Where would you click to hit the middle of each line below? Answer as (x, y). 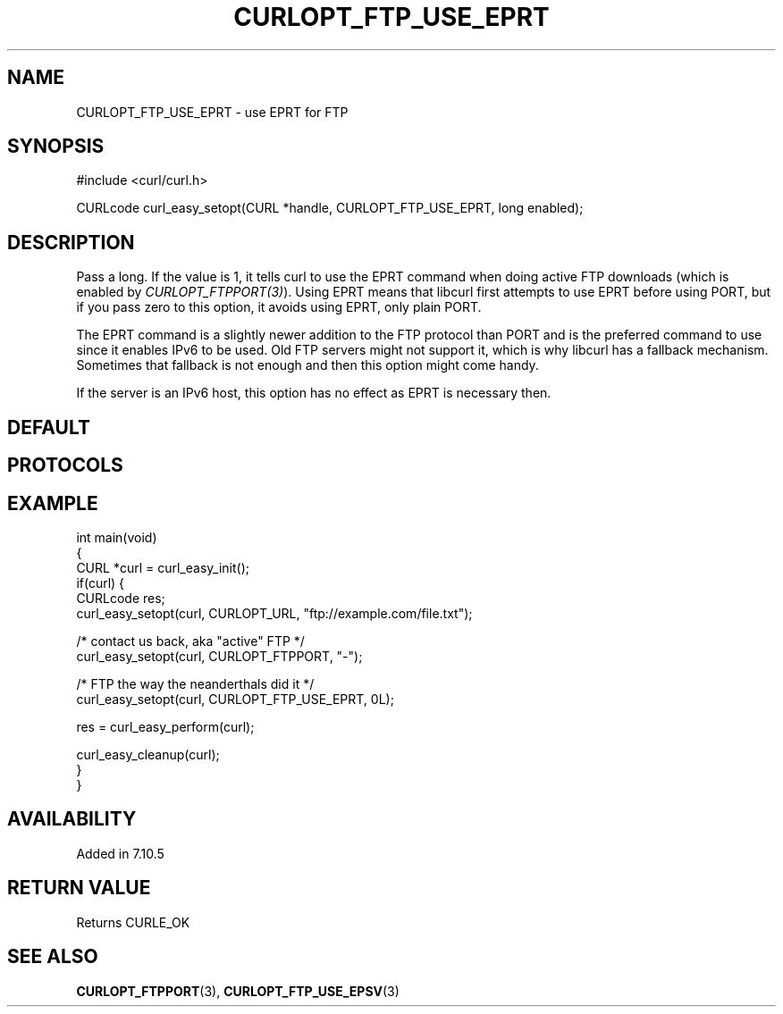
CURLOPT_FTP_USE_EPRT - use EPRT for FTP (212, 112)
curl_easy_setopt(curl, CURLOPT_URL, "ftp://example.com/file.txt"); (274, 613)
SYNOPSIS (56, 147)
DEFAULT (49, 427)
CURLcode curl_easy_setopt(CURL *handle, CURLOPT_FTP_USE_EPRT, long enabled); (330, 208)
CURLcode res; (121, 598)
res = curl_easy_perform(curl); (165, 726)
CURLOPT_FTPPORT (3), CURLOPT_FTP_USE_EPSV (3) (238, 991)
